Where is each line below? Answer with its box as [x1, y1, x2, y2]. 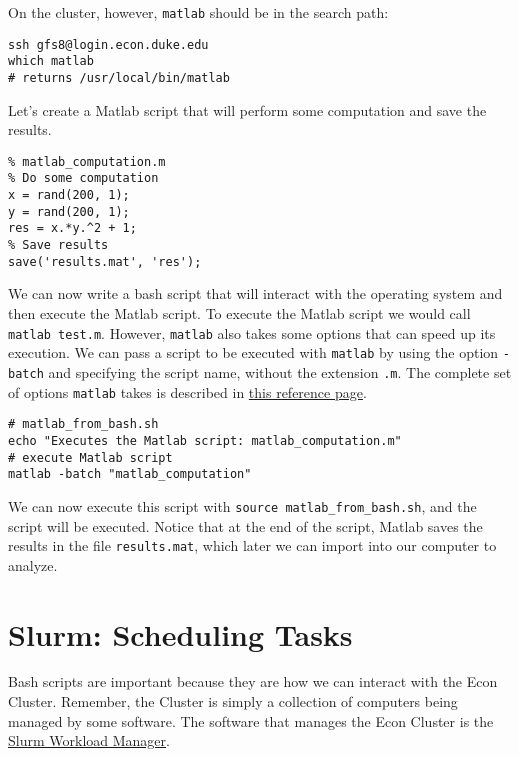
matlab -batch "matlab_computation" [8, 467, 252, 482]
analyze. [8, 554, 58, 575]
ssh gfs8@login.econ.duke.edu [8, 37, 209, 52]
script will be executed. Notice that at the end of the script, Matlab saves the [8, 515, 483, 536]
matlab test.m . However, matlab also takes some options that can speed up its [8, 322, 496, 343]
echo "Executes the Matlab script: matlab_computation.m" [8, 433, 402, 448]
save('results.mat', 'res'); [8, 254, 202, 269]
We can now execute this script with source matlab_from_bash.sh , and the [8, 495, 477, 516]
